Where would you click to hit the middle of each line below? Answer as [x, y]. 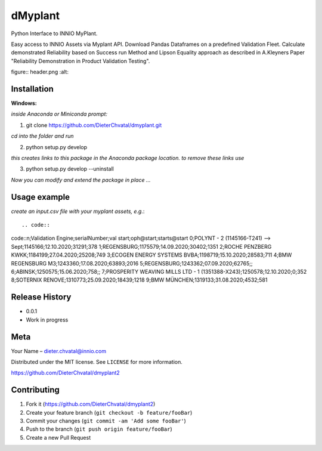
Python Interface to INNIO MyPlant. [54, 33]
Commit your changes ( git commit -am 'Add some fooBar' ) [106, 421]
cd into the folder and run [42, 136]
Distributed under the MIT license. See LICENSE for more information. [97, 362]
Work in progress [47, 320]
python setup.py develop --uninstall [70, 169]
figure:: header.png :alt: [40, 72]
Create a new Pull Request [58, 437]
